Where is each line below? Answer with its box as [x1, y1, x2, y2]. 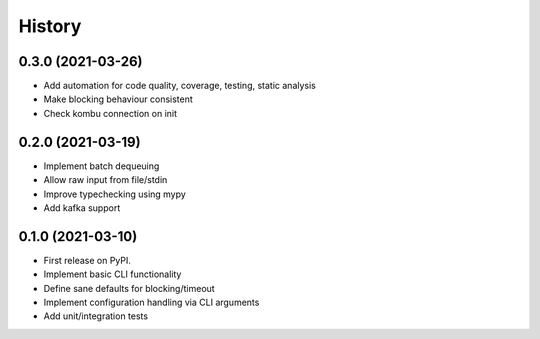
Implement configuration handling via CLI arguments [43, 296, 260, 308]
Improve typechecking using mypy [43, 188, 187, 200]
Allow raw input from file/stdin [43, 174, 168, 186]
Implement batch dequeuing [43, 160, 160, 172]
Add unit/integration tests [43, 310, 149, 322]
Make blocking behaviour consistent [43, 93, 194, 105]
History [18, 15, 82, 37]
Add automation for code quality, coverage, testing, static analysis [43, 80, 317, 92]
